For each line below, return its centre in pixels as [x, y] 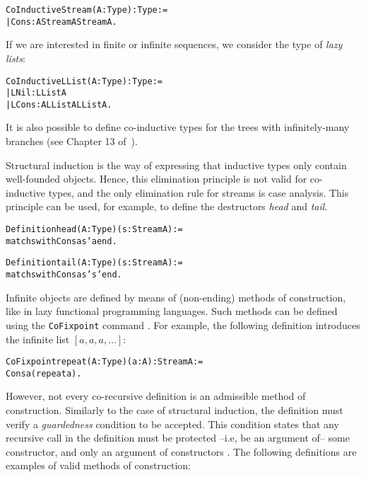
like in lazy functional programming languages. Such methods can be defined [172, 311]
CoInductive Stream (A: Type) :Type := [87, 10]
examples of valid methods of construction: [98, 465]
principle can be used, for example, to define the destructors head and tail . [167, 206]
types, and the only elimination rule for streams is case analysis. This [199, 192]
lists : [16, 58]
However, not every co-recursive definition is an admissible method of [156, 396]
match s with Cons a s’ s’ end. [64, 275]
